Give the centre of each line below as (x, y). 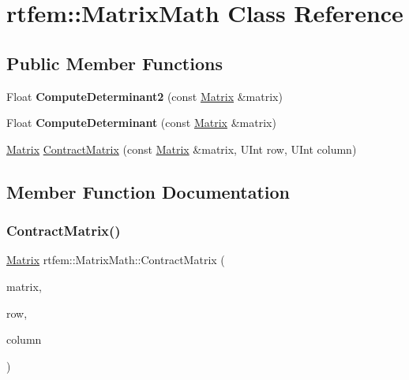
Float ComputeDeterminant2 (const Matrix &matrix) (144, 96)
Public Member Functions (114, 63)
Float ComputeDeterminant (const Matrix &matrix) (141, 123)
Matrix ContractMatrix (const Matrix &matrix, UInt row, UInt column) (182, 149)
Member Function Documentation (148, 191)
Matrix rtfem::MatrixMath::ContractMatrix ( (116, 260)
